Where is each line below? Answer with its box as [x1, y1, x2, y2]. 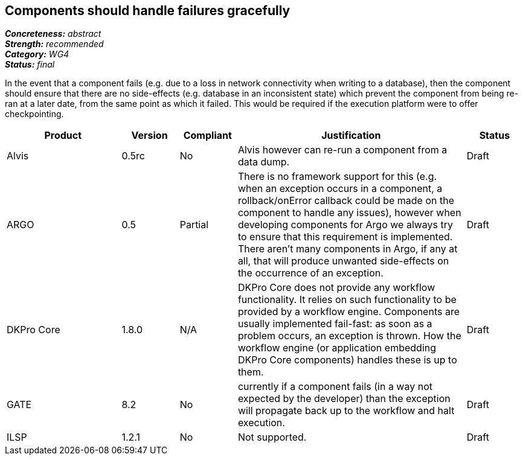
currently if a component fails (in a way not [237, 380, 432, 393]
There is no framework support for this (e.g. [237, 170, 437, 183]
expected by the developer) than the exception [237, 392, 451, 405]
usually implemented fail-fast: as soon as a [237, 318, 432, 330]
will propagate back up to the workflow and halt [237, 404, 455, 417]
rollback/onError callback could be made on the [237, 194, 454, 207]
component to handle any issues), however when [237, 206, 461, 219]
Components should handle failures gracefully [5, 3, 290, 18]
